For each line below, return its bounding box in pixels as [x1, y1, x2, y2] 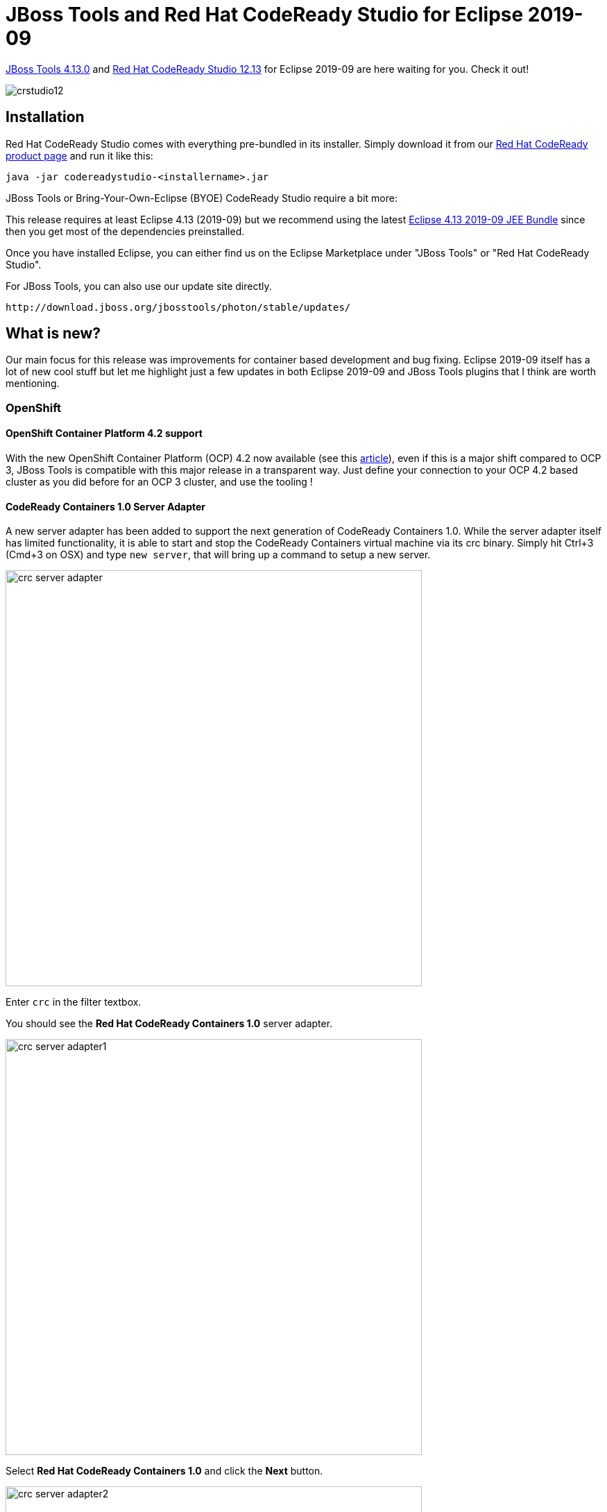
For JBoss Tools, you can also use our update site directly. [6, 280, 272, 292]
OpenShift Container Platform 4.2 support [6, 427, 203, 440]
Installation [6, 108, 85, 126]
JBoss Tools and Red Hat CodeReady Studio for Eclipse [6, 3, 524, 26]
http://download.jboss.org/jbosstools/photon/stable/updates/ [6, 301, 351, 313]
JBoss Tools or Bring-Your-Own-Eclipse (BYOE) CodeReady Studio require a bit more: [6, 191, 397, 204]
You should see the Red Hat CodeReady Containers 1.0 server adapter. [6, 1017, 333, 1030]
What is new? [6, 325, 101, 343]
